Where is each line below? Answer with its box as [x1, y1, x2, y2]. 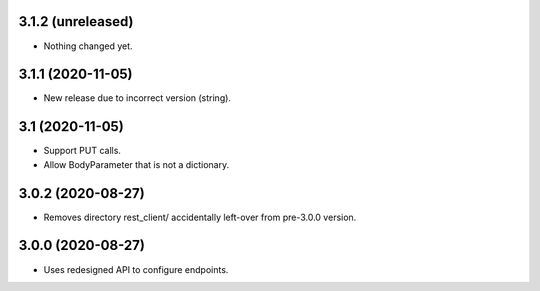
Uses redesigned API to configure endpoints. [43, 263, 229, 275]
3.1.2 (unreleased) [18, 13, 134, 30]
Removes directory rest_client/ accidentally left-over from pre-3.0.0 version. [43, 211, 357, 223]
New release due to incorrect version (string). [43, 92, 232, 104]
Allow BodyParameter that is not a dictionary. [43, 158, 230, 170]
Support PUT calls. [43, 145, 122, 157]
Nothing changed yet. [43, 40, 134, 52]
